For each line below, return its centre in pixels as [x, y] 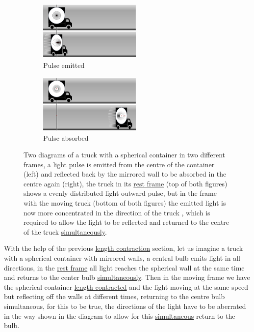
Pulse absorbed [66, 138]
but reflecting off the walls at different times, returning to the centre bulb [114, 296]
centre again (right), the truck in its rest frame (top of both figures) [126, 183]
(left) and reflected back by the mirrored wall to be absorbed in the [125, 174]
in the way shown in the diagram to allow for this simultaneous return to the [120, 316]
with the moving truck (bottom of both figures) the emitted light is [125, 203]
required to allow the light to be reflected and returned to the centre [127, 222]
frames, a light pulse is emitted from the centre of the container [119, 164]
